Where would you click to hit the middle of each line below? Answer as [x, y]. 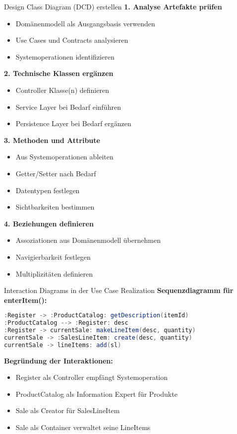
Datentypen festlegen [48, 190]
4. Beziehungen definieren [49, 223]
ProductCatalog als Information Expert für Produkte [96, 394]
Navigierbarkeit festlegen [53, 256]
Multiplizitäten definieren [54, 273]
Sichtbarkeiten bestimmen [55, 207]
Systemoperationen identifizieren [65, 56]
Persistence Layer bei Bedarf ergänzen [73, 123]
